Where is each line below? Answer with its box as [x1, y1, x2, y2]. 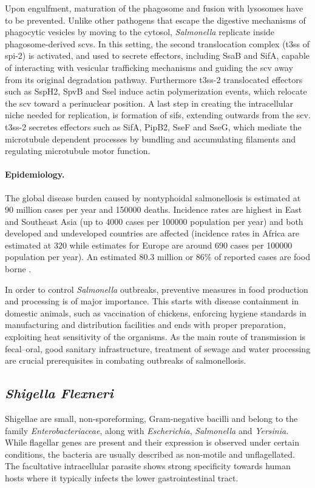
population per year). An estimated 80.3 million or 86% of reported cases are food [5, 250, 310, 263]
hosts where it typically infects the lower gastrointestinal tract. [5, 472, 239, 484]
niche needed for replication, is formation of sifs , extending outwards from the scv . [5, 109, 311, 121]
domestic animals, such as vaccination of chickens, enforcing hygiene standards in [5, 306, 307, 319]
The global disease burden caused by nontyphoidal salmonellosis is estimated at [5, 191, 301, 204]
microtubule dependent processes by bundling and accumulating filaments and [5, 132, 296, 145]
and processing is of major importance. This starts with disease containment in [5, 295, 299, 307]
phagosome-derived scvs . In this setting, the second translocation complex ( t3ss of [5, 37, 310, 50]
